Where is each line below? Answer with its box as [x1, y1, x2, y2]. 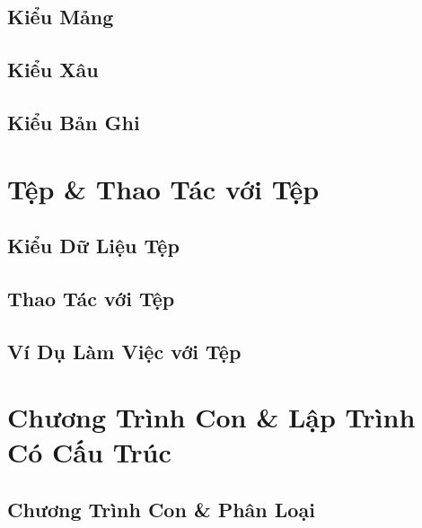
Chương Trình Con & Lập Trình [7, 399, 416, 436]
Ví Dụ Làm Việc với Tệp [7, 337, 242, 365]
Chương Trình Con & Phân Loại [7, 496, 315, 524]
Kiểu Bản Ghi [7, 108, 140, 136]
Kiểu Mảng [7, 3, 114, 31]
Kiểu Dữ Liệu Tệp [7, 232, 180, 260]
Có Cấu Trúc [7, 434, 171, 471]
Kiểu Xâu [7, 56, 99, 84]
